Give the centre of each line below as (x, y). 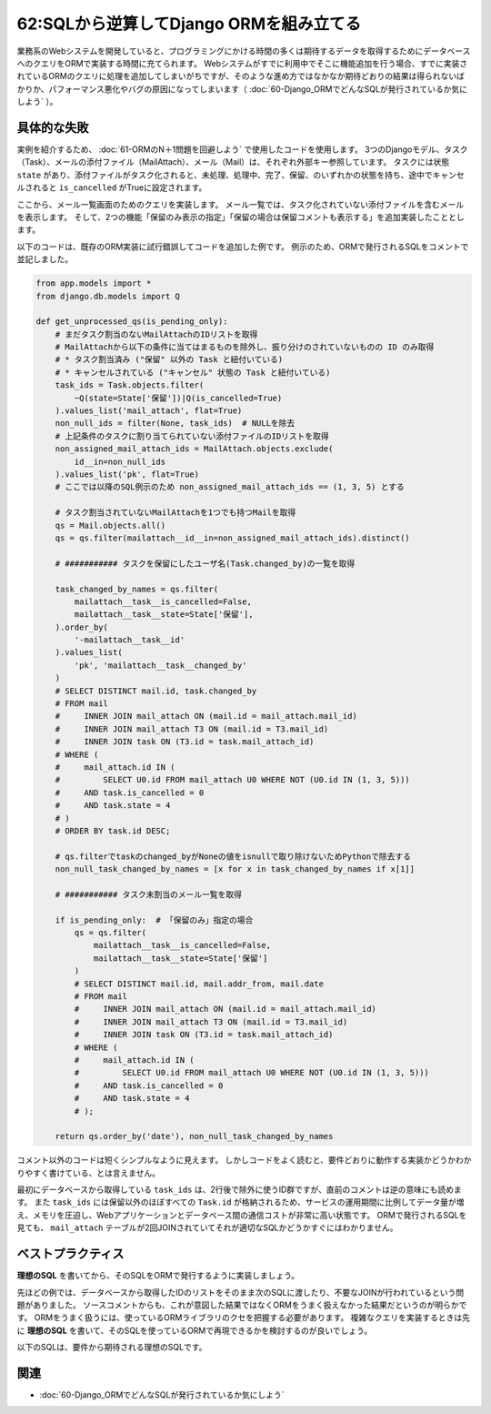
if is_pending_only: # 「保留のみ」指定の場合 (154, 920)
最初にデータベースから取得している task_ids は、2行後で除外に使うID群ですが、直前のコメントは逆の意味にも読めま (240, 1190)
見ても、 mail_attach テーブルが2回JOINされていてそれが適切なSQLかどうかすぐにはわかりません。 (208, 1227)
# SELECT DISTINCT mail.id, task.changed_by (156, 691)
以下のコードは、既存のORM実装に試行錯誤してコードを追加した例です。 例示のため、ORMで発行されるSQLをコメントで (243, 247)
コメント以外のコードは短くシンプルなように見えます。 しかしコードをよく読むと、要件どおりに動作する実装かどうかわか (244, 1160)
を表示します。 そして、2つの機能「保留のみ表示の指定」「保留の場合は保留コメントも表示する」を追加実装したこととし (240, 217)
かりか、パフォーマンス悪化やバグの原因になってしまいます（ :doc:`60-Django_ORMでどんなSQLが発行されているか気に (242, 89)
